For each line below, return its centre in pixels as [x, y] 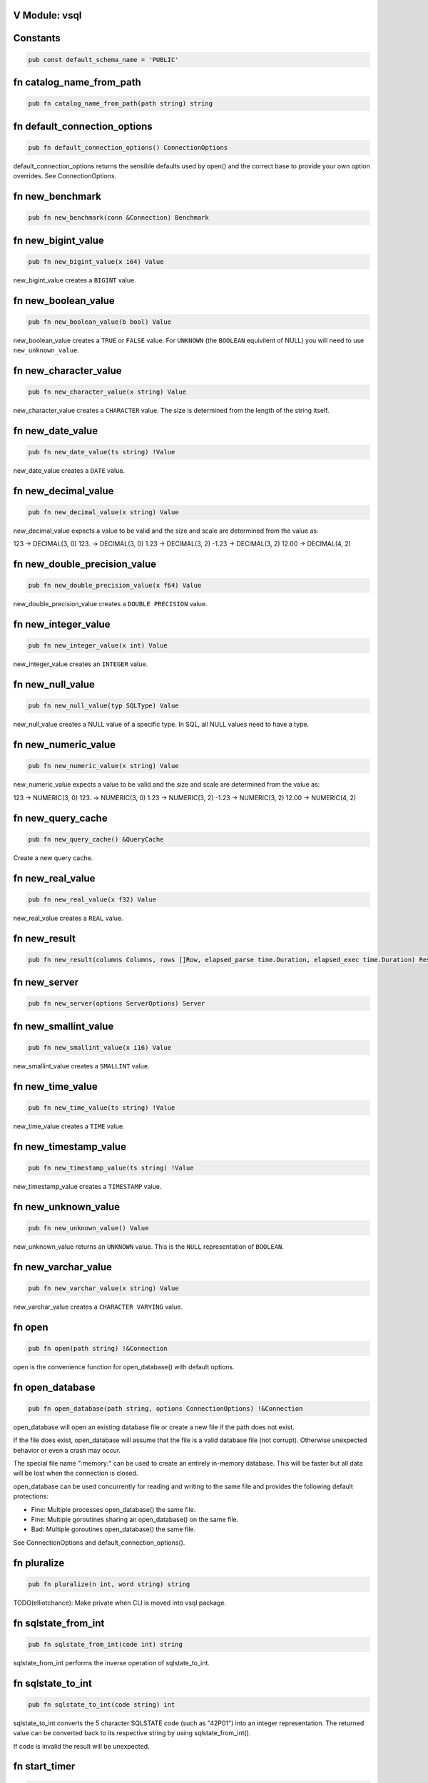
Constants [37, 38]
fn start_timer [44, 1766]
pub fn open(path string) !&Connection [98, 1348]
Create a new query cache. [53, 858]
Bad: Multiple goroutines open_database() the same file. [113, 1529]
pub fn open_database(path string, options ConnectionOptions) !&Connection [165, 1408]
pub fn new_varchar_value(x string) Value [103, 1288]
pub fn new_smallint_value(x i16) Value [100, 1047]
